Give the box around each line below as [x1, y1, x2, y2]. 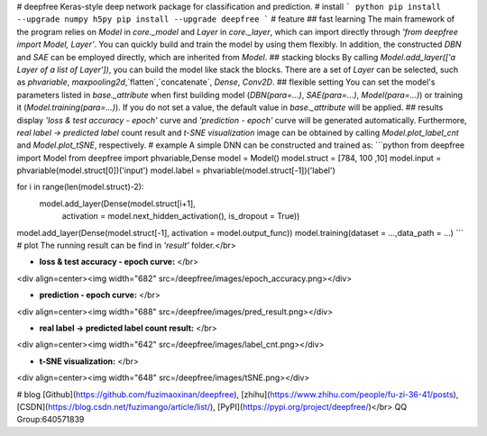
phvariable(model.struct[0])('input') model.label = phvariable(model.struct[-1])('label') [16, 165, 335, 176]
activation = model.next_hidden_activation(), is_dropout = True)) [61, 211, 300, 222]
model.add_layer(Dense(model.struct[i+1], [39, 198, 196, 209]
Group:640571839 [16, 414, 85, 425]
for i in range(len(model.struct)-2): [16, 181, 144, 193]
